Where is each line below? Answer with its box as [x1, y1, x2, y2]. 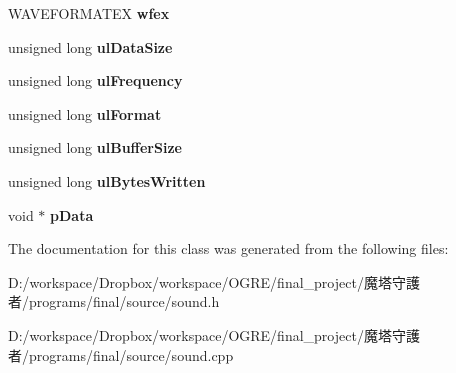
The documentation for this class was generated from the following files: [8, 238, 449, 259]
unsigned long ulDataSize [8, 36, 173, 57]
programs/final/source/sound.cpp [28, 344, 234, 365]
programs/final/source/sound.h [28, 291, 220, 312]
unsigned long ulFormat [8, 103, 162, 124]
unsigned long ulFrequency [8, 70, 183, 91]
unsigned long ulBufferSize [8, 137, 182, 158]
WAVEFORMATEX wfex [8, 3, 170, 23]
